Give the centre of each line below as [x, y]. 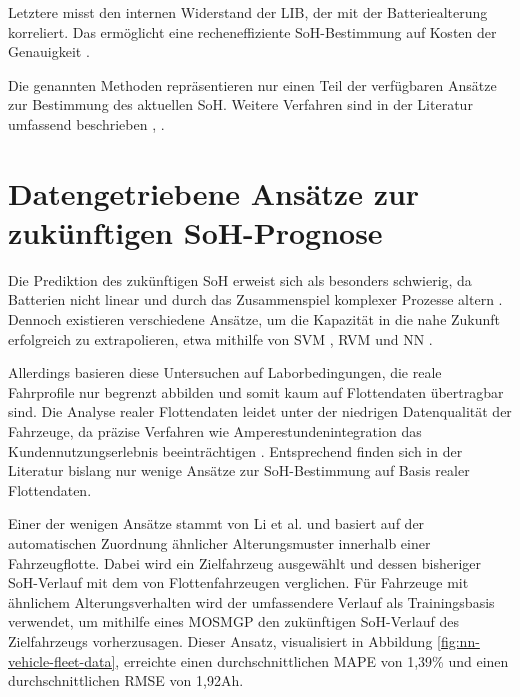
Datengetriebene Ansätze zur [214, 192]
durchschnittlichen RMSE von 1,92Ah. [126, 680]
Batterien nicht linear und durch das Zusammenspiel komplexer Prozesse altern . [255, 299]
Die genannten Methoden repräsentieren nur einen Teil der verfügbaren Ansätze [252, 84]
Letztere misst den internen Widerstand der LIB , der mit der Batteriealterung [248, 12]
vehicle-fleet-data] [62, 660]
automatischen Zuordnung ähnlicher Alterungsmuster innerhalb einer [219, 543]
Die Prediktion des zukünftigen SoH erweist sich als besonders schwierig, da [240, 279]
